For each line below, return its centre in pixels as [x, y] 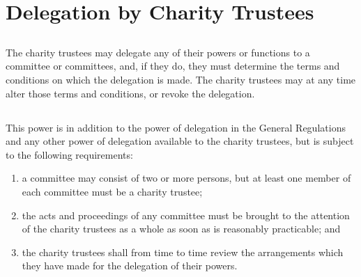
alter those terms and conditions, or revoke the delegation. [130, 93]
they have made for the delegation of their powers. [130, 266]
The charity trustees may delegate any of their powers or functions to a [158, 52]
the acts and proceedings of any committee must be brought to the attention [186, 215]
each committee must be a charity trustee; [112, 191]
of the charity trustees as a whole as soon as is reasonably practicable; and [181, 229]
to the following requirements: [69, 154]
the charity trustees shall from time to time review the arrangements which [183, 252]
